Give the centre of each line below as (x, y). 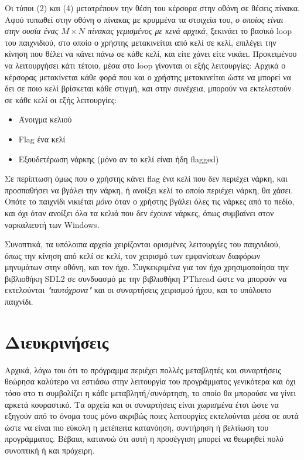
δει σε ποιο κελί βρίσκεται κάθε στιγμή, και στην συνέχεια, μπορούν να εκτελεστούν (148, 88)
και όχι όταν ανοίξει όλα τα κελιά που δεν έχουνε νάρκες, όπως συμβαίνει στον (139, 212)
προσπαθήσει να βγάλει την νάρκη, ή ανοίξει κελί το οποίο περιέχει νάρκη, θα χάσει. (149, 190)
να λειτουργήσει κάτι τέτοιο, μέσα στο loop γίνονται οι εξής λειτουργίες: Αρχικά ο (145, 65)
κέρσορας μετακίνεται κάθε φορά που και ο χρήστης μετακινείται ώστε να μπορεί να (148, 76)
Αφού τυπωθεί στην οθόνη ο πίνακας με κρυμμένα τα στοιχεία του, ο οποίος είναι (144, 19)
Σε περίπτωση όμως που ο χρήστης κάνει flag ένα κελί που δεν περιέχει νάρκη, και (146, 178)
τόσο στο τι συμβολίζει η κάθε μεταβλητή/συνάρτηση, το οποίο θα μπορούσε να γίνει (151, 392)
